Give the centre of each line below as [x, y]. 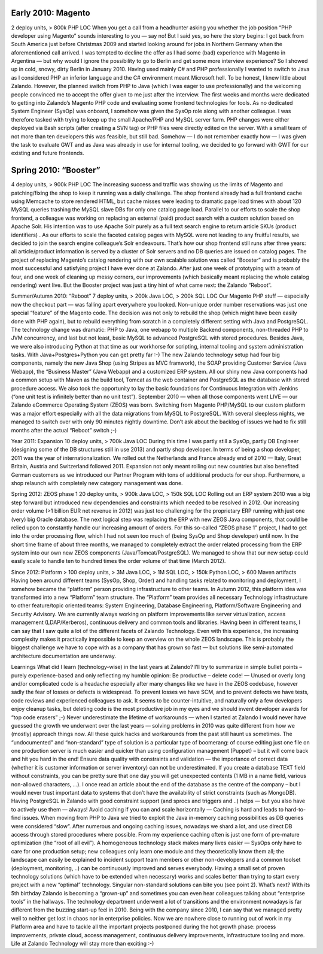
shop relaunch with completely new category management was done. [97, 483]
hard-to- [295, 809]
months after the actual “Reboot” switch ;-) [64, 430]
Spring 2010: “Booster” [56, 170]
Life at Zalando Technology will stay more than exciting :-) [83, 944]
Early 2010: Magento [51, 13]
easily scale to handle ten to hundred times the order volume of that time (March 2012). [118, 561]
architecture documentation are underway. [64, 656]
